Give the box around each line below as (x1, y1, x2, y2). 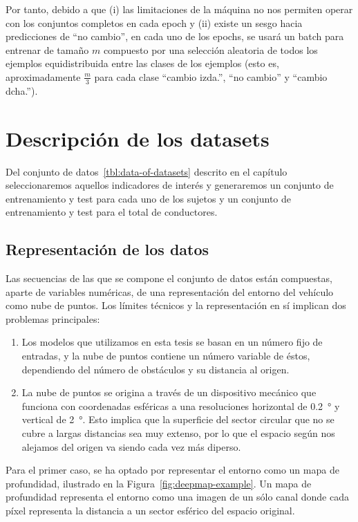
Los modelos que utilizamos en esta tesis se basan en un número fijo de (21, 335, 323, 349)
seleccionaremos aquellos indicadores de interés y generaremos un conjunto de (6, 178, 334, 192)
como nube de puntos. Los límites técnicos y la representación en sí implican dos (6, 298, 346, 313)
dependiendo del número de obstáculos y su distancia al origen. (21, 362, 290, 376)
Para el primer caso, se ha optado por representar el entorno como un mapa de (6, 463, 339, 477)
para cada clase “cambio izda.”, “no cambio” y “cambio (94, 69, 328, 84)
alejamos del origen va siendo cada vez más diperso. (21, 439, 241, 454)
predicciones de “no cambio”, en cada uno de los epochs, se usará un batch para (6, 29, 344, 44)
